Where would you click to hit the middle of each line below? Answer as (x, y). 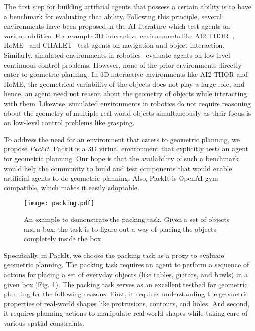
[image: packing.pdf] (59, 203)
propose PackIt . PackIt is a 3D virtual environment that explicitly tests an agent (126, 149)
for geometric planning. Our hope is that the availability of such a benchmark (121, 158)
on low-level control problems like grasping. (69, 123)
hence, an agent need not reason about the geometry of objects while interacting (126, 93)
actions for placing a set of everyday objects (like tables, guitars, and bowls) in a (126, 274)
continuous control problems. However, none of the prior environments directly (123, 64)
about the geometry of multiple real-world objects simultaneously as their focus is (127, 113)
